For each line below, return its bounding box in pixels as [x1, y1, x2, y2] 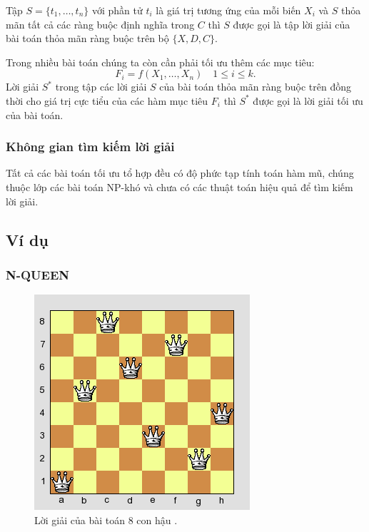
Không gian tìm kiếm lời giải [6, 138, 175, 155]
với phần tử [91, 3, 143, 17]
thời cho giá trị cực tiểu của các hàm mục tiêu [6, 93, 208, 108]
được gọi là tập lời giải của [233, 16, 350, 31]
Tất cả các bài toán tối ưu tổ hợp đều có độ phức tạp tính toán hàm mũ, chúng [6, 165, 354, 180]
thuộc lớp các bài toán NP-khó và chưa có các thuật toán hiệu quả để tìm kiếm [6, 179, 353, 194]
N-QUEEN [6, 265, 70, 283]
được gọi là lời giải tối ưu [253, 93, 363, 108]
